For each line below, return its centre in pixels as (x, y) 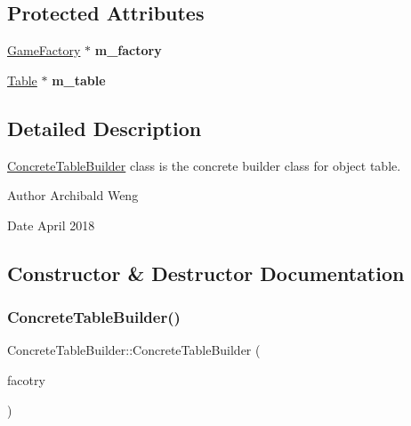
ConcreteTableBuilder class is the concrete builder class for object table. (204, 165)
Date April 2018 (51, 225)
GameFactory (44, 50)
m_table (79, 80)
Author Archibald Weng (73, 195)
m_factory (128, 50)
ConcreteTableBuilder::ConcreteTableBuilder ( (134, 350)
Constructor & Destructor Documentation (206, 273)
